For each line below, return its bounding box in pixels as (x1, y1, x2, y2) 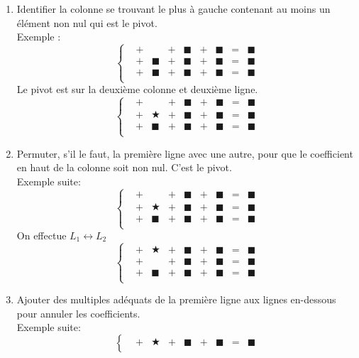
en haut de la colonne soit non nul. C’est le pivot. (16, 160, 232, 175)
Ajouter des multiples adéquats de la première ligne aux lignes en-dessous (16, 292, 336, 307)
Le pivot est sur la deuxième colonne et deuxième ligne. (16, 82, 258, 97)
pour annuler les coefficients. (16, 305, 140, 320)
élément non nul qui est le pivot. (16, 15, 158, 30)
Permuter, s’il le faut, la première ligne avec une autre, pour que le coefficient (16, 146, 353, 161)
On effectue (16, 228, 67, 243)
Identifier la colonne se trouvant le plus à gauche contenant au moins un (16, 1, 331, 16)
